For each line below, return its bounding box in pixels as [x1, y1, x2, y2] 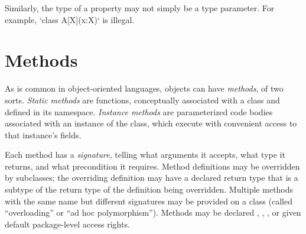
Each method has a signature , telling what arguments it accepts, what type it [5, 148, 285, 161]
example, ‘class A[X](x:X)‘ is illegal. [5, 13, 135, 25]
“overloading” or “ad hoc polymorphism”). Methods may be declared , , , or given [5, 206, 301, 219]
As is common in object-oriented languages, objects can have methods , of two [5, 82, 284, 95]
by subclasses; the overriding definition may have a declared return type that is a [5, 171, 298, 184]
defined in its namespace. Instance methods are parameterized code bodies [5, 105, 273, 118]
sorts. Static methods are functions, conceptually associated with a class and [5, 93, 280, 106]
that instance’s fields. [5, 128, 82, 141]
